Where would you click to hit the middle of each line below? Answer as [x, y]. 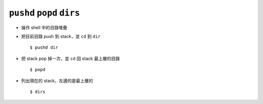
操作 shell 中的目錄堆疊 [44, 27]
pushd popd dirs [45, 13]
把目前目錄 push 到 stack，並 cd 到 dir [61, 36]
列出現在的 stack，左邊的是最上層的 [57, 81]
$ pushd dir [44, 48]
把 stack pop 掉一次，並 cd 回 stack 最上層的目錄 [71, 58]
